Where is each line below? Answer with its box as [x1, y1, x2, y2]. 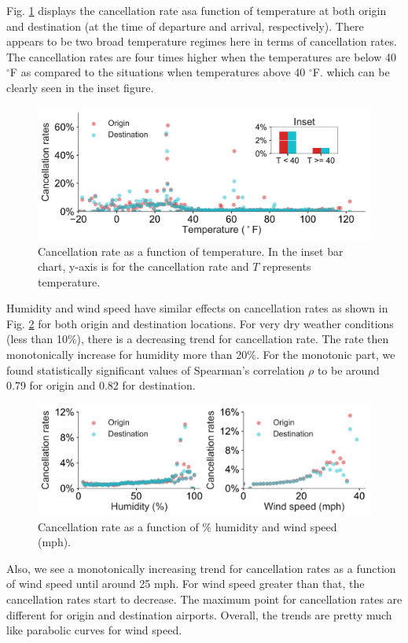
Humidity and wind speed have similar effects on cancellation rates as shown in [6, 300, 388, 316]
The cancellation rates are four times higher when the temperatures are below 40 [6, 48, 396, 65]
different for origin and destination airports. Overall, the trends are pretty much [6, 606, 392, 623]
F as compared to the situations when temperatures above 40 [9, 64, 306, 80]
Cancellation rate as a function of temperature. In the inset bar [38, 242, 344, 259]
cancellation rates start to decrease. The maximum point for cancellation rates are [6, 591, 402, 607]
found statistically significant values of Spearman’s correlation [6, 361, 305, 378]
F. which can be [312, 64, 390, 80]
